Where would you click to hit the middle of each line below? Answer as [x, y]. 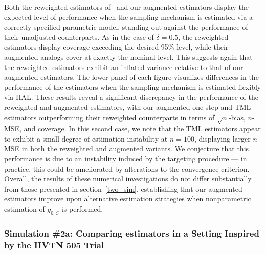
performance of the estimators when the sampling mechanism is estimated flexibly [133, 87]
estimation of [25, 209]
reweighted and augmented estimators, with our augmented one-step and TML [128, 107]
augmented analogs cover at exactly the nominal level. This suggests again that [128, 56]
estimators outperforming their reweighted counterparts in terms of [109, 117]
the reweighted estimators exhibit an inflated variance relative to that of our [124, 67]
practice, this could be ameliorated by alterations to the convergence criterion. [127, 168]
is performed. [82, 209]
